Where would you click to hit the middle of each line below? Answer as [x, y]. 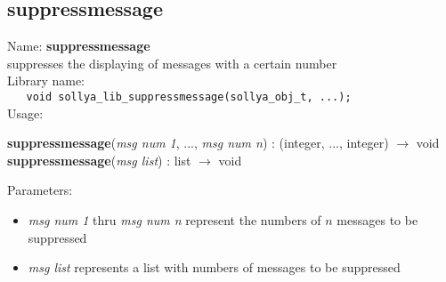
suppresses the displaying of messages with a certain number [172, 63]
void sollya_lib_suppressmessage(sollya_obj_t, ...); [189, 97]
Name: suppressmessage [79, 46]
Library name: [46, 81]
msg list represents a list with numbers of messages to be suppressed [214, 267]
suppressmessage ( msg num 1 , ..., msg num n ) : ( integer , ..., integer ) [198, 143]
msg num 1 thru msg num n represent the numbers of [174, 220]
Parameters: [40, 190]
